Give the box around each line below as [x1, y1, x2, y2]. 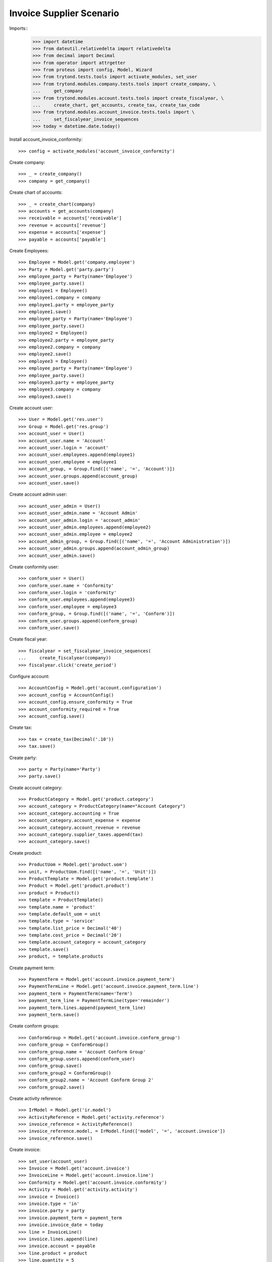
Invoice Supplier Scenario [9, 8, 119, 19]
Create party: [9, 755, 37, 761]
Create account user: [9, 405, 53, 411]
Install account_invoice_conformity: [9, 136, 83, 142]
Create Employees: [9, 247, 49, 253]
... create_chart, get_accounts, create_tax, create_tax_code [32, 102, 200, 108]
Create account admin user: [9, 491, 67, 497]
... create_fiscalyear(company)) [18, 655, 112, 661]
